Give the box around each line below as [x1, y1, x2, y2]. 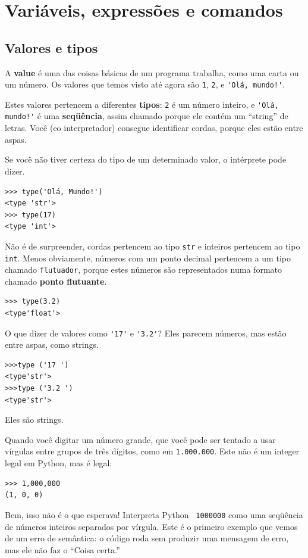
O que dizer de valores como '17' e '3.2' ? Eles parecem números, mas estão [5, 326, 287, 339]
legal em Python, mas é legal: [5, 457, 112, 469]
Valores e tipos [5, 38, 98, 57]
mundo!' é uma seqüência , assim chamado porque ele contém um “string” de [5, 110, 288, 122]
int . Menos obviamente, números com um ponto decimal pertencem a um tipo [5, 251, 291, 264]
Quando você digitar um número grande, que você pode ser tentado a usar [5, 433, 276, 445]
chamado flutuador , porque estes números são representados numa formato [5, 263, 282, 276]
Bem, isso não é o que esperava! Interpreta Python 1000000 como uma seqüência [5, 508, 303, 520]
